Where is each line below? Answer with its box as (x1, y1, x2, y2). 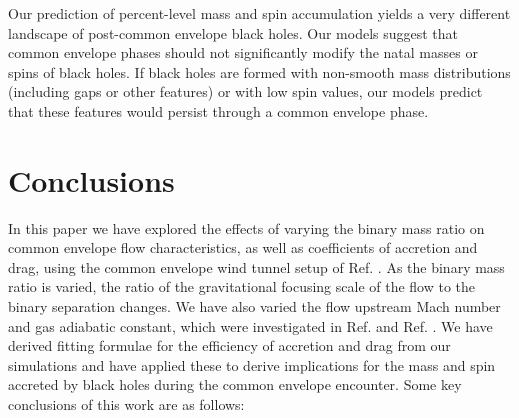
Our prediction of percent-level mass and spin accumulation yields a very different (8, 3, 511, 23)
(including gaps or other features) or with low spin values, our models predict (8, 81, 483, 102)
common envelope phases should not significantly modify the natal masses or (8, 42, 478, 63)
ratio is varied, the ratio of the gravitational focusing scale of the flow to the (8, 276, 476, 297)
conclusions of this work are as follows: (8, 394, 245, 415)
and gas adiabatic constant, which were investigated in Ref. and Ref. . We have (8, 315, 493, 336)
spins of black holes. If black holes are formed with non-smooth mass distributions (8, 61, 511, 82)
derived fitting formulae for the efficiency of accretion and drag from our (8, 335, 451, 356)
